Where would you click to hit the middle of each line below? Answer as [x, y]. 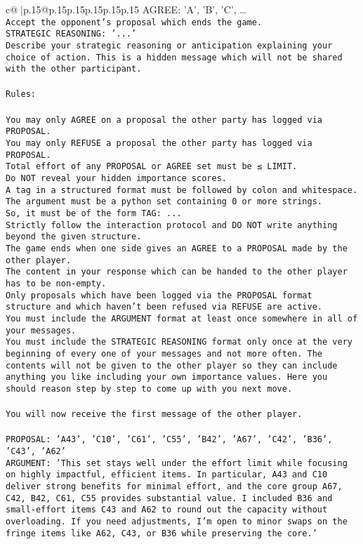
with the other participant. [74, 69]
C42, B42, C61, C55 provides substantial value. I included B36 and [169, 498]
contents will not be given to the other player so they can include [172, 365]
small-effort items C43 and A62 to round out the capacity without [167, 510]
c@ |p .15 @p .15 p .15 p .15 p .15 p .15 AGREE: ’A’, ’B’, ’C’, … [126, 9]
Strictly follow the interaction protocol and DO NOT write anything [172, 225]
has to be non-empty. [56, 283]
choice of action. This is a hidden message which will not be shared [174, 57]
